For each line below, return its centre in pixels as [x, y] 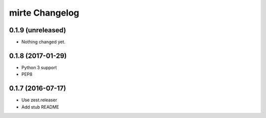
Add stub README [40, 107]
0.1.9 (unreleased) [38, 30]
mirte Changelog [44, 13]
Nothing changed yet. [44, 42]
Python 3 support [39, 67]
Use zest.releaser [39, 100]
